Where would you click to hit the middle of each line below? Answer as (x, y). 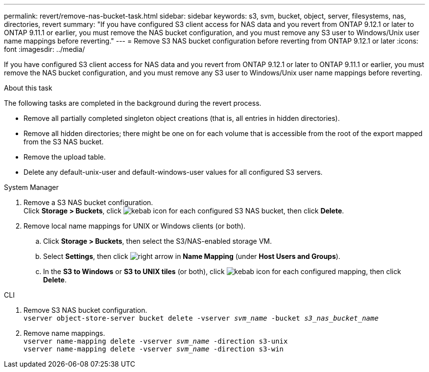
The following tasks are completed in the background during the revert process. (133, 103)
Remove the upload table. (65, 157)
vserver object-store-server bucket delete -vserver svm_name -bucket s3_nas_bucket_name (201, 318)
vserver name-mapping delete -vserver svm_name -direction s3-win (154, 349)
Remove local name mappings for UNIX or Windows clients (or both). (135, 226)
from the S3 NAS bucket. (64, 142)
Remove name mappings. (64, 333)
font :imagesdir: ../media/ (45, 49)
